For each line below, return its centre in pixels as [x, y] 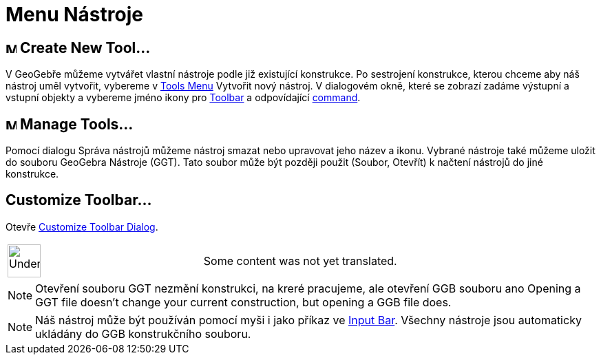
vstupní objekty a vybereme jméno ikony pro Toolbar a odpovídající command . [183, 98]
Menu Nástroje [74, 14]
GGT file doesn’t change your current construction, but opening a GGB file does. [243, 302]
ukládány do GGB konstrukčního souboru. [143, 333]
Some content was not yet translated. [300, 261]
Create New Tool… [85, 47]
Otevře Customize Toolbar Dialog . [82, 226]
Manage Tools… [76, 124]
